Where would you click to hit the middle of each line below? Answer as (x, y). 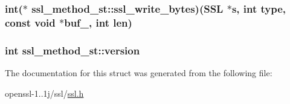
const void (30, 22)
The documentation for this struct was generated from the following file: (139, 72)
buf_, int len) (98, 22)
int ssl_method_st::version (72, 50)
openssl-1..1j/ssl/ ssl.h (44, 93)
